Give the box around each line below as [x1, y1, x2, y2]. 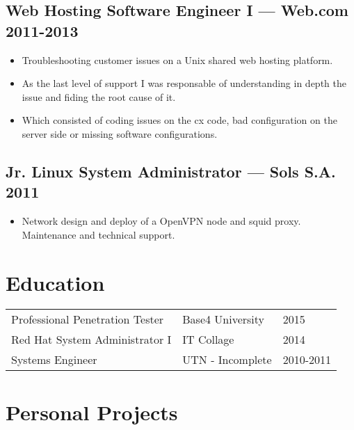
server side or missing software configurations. [22, 126, 218, 141]
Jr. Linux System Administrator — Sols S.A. [6, 160, 336, 182]
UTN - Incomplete [182, 351, 272, 368]
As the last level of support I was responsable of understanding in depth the [22, 76, 346, 90]
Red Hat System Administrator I [11, 331, 172, 348]
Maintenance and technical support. [22, 227, 175, 241]
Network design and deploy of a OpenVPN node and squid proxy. [22, 214, 301, 228]
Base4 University [182, 311, 265, 328]
